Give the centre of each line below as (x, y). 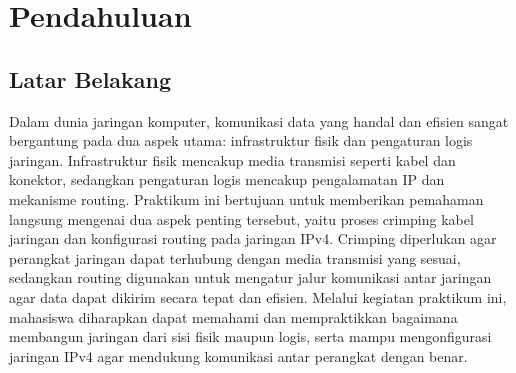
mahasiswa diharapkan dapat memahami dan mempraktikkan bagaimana (233, 316)
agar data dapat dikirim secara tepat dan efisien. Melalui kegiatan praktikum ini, (258, 296)
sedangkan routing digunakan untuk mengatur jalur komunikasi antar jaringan (250, 277)
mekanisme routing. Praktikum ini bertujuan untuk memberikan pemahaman (246, 198)
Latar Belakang (90, 78)
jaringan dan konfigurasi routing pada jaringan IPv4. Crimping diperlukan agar (253, 238)
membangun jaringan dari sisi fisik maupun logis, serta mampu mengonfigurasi (250, 336)
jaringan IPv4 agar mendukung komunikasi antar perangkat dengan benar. (238, 355)
